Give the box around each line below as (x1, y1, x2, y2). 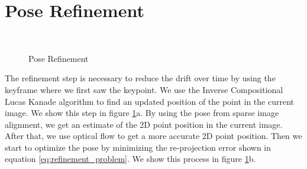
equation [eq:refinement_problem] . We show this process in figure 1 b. (5, 153, 256, 165)
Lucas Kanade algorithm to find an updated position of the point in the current (5, 95, 294, 107)
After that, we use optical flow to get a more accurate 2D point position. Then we (5, 130, 302, 142)
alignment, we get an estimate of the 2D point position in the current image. (5, 118, 283, 130)
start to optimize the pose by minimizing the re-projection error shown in (5, 141, 272, 153)
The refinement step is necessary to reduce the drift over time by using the (5, 72, 276, 84)
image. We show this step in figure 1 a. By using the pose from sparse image (5, 107, 279, 119)
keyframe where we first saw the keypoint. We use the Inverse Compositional (5, 83, 283, 95)
